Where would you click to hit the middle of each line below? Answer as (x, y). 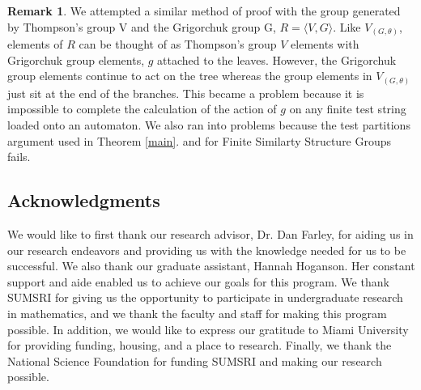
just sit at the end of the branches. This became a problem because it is (186, 93)
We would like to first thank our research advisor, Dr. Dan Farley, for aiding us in (210, 233)
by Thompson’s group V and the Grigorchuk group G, (142, 26)
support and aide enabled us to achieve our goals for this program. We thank (198, 281)
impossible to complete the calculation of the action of (142, 109)
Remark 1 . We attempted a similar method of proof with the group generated (204, 11)
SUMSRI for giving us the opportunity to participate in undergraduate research (205, 297)
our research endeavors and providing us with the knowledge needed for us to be (207, 250)
